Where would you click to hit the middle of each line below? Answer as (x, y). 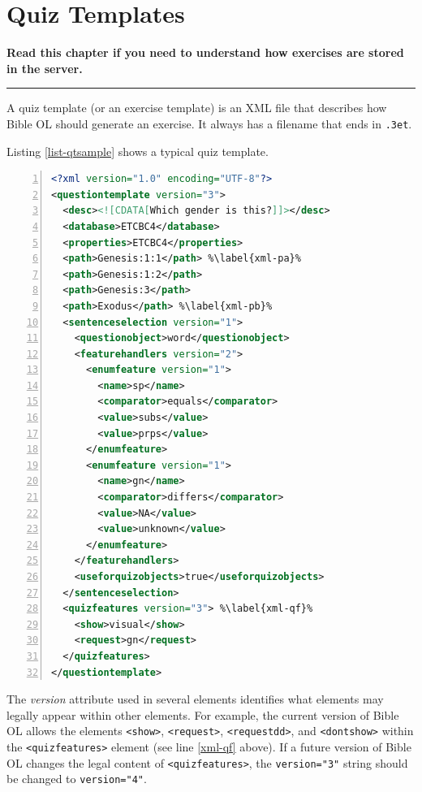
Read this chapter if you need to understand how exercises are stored (205, 52)
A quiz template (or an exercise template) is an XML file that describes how (197, 108)
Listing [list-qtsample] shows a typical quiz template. (138, 151)
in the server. (45, 68)
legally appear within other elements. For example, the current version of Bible (203, 714)
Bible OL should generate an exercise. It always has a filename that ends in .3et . (209, 123)
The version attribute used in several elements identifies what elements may (195, 699)
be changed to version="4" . (77, 779)
